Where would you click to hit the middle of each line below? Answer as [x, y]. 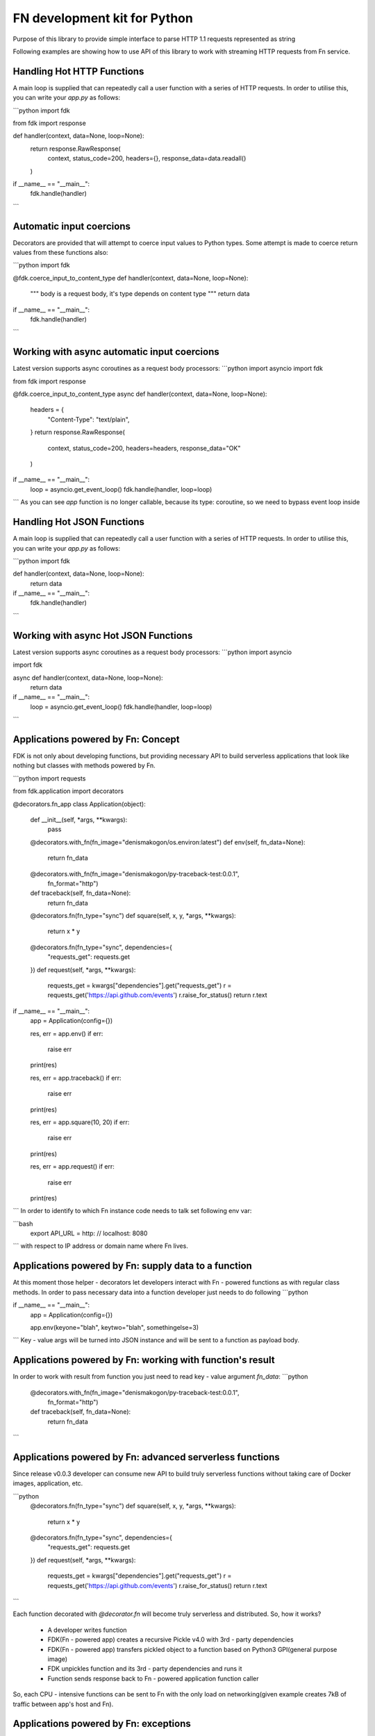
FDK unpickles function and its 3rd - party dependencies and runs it [145, 1669]
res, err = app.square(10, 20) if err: [80, 1122]
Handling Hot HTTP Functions [78, 71]
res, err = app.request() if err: [72, 1167]
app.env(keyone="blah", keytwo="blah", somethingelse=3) [115, 1327]
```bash [23, 1224]
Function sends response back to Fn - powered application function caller [153, 1678]
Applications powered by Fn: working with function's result [144, 1360]
